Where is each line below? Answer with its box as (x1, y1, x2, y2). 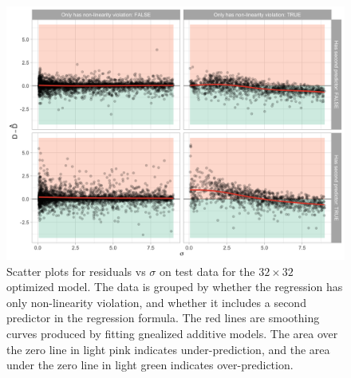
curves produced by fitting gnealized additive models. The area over (6, 325, 338, 341)
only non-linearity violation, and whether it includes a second (6, 293, 306, 310)
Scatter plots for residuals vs (6, 262, 146, 279)
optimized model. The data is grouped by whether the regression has (6, 278, 343, 295)
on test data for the (159, 262, 255, 279)
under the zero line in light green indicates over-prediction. (6, 356, 294, 373)
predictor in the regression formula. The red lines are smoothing (6, 309, 320, 326)
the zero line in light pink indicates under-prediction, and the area (6, 341, 330, 357)
